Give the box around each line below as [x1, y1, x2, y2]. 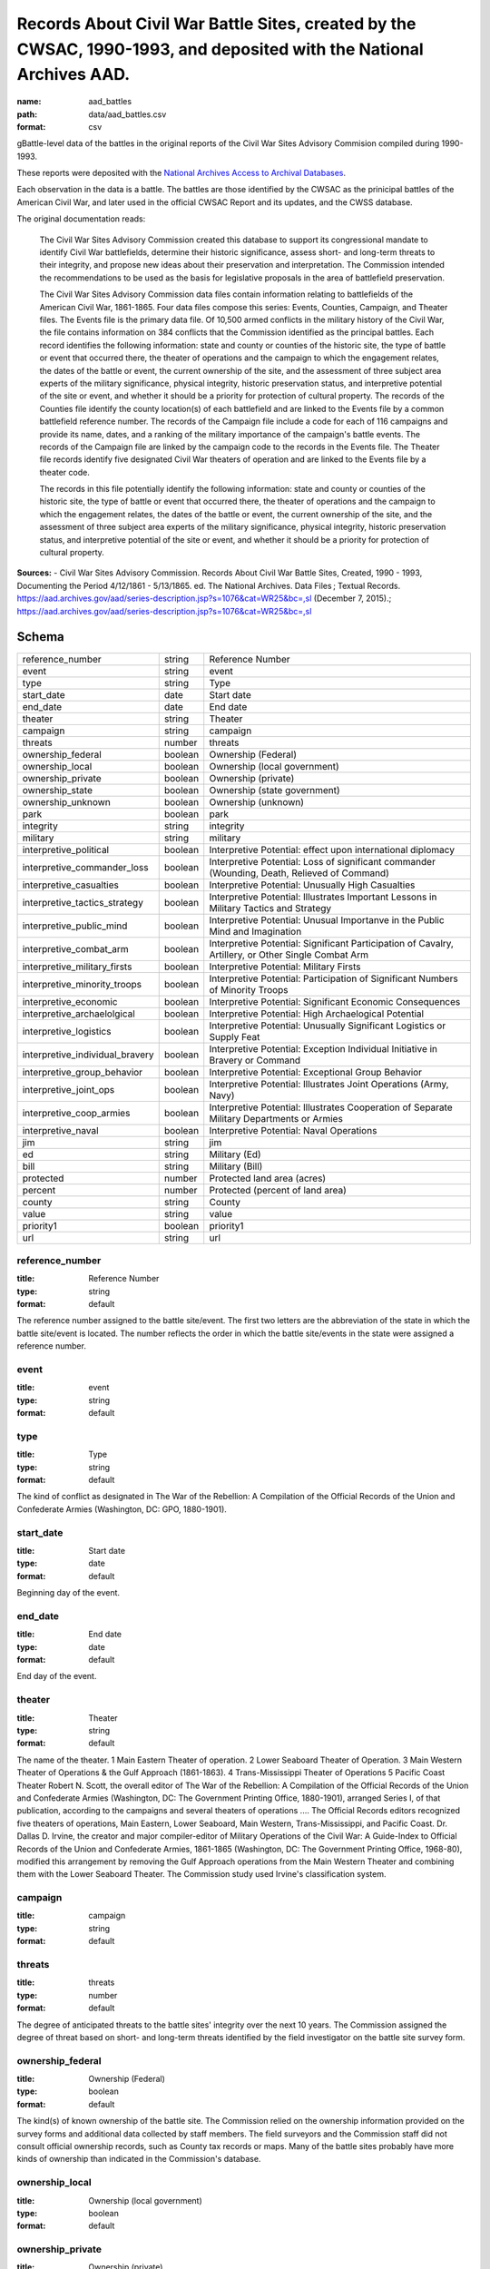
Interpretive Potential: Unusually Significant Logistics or [209, 1019, 446, 1032]
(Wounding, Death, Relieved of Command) [209, 867, 389, 879]
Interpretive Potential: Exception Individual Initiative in [209, 1042, 438, 1055]
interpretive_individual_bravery [22, 1048, 154, 1061]
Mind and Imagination [209, 925, 302, 938]
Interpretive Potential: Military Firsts [209, 960, 362, 973]
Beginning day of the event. [16, 1587, 121, 1598]
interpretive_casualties [22, 879, 120, 891]
